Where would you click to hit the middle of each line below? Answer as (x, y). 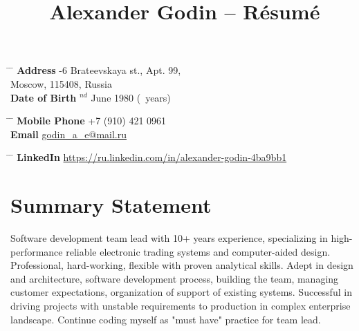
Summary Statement (111, 205)
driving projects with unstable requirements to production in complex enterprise (181, 306)
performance (37, 251)
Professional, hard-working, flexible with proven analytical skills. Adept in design (182, 265)
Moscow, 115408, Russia (62, 83)
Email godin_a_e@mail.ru (69, 134)
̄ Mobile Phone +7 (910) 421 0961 (89, 121)
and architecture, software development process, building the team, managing (175, 278)
